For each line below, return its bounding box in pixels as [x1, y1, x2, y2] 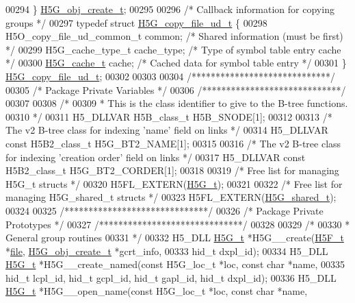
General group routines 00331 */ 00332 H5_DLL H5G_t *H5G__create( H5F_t [5, 230, 344, 245]
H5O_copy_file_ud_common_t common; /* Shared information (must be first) [5, 29, 343, 43]
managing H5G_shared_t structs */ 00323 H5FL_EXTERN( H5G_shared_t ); [5, 190, 337, 204]
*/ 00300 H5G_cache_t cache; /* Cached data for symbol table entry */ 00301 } [5, 56, 347, 70]
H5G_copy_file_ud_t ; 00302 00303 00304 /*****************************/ [5, 69, 335, 83]
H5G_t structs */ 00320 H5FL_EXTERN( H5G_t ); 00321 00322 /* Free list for [5, 176, 343, 191]
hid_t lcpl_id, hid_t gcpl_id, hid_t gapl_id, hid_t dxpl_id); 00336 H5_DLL [5, 270, 337, 284]
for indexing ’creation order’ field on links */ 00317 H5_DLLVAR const [5, 149, 306, 164]
